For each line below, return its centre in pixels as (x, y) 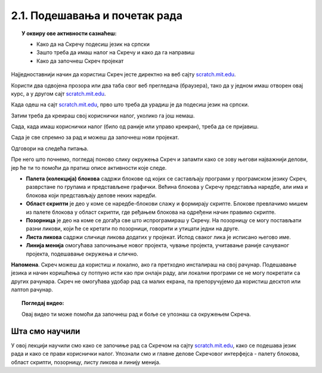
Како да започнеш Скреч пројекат (80, 61)
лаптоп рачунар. (32, 290)
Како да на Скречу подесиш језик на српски (93, 44)
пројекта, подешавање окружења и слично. (82, 254)
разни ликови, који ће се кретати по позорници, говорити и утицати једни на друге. (133, 229)
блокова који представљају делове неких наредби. (91, 195)
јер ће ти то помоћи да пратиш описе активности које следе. (89, 167)
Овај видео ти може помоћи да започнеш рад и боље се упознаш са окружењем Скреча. (136, 314)
